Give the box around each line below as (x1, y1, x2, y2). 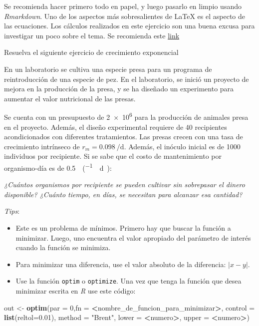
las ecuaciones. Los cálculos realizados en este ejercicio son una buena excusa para (4, 20, 255, 31)
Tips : (4, 206, 20, 216)
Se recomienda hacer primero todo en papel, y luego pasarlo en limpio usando (4, 1, 242, 11)
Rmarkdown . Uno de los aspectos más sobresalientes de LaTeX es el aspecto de (4, 10, 245, 21)
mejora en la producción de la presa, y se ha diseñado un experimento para (4, 83, 234, 94)
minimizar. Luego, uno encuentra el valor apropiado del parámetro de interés (15, 232, 251, 243)
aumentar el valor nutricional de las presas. (4, 93, 136, 103)
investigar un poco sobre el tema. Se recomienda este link (4, 30, 180, 40)
